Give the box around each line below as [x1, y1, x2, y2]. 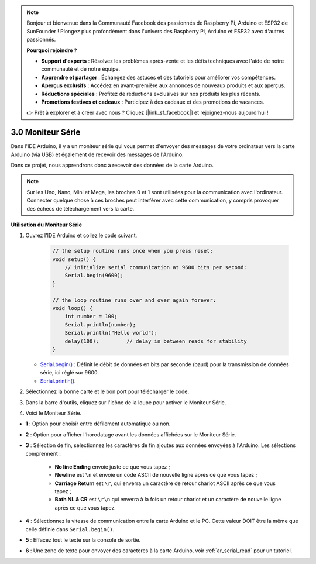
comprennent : [25, 450, 61, 457]
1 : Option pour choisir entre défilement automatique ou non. [25, 420, 171, 427]
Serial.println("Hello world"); [64, 329, 158, 336]
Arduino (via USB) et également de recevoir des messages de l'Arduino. [11, 151, 184, 158]
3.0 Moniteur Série [11, 128, 81, 137]
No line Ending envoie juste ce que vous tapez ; [54, 463, 170, 470]
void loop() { [52, 305, 93, 312]
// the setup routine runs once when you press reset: [52, 247, 213, 255]
